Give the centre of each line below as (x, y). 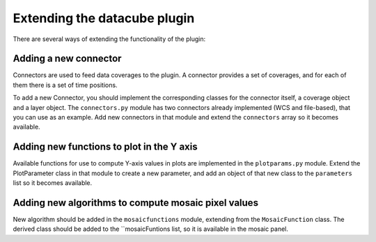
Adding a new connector (67, 59)
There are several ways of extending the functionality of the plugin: (109, 39)
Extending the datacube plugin (104, 18)
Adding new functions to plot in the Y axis (105, 147)
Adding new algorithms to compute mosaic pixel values (136, 203)
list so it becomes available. (53, 183)
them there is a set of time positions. (65, 85)
